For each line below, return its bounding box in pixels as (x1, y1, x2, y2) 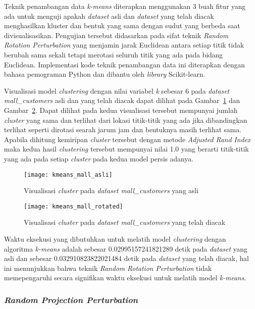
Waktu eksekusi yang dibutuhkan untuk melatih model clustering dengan (4, 234, 226, 244)
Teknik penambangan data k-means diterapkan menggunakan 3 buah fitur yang (4, 1, 246, 11)
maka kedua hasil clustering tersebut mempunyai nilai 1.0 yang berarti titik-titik (4, 144, 249, 154)
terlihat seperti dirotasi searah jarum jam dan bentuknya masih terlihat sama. (4, 124, 242, 135)
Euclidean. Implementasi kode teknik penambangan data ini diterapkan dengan (4, 59, 245, 69)
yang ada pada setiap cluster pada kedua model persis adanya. (4, 153, 194, 163)
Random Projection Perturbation (4, 293, 138, 306)
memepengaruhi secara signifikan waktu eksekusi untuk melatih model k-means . (4, 272, 246, 283)
